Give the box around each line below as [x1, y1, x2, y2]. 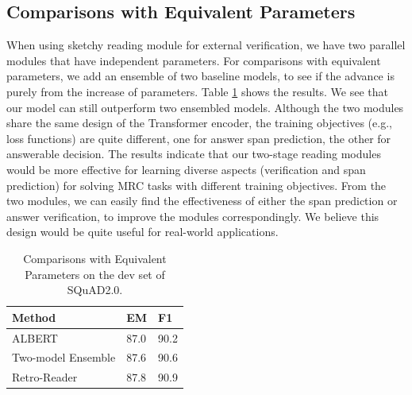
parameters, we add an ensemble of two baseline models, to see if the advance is [6, 68, 395, 84]
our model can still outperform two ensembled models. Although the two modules [6, 99, 404, 115]
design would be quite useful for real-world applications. [6, 223, 279, 240]
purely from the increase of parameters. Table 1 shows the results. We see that [6, 83, 389, 99]
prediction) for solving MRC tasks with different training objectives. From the [6, 176, 387, 193]
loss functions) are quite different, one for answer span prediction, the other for [6, 130, 391, 146]
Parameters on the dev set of [25, 265, 165, 282]
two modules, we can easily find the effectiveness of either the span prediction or [6, 192, 398, 209]
